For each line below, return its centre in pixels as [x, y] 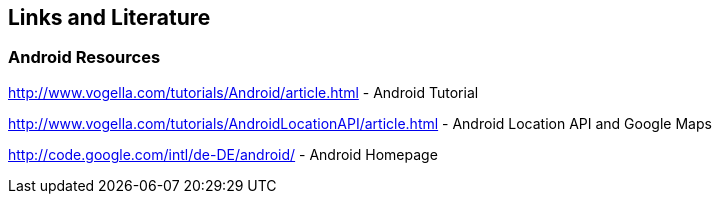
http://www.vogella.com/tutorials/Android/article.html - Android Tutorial [243, 92]
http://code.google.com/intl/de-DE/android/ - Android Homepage [223, 154]
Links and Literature [109, 17]
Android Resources [84, 57]
